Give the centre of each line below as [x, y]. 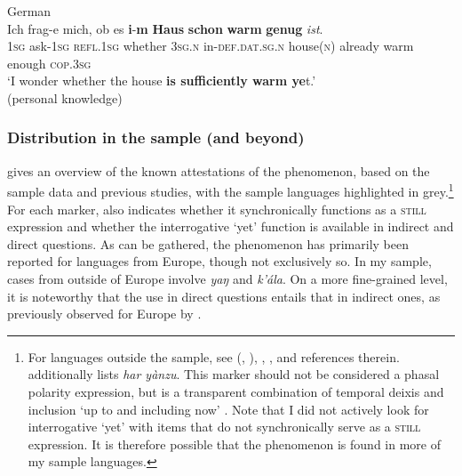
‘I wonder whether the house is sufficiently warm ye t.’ [162, 81]
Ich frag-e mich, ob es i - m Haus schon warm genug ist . [165, 28]
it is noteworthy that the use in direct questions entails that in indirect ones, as [224, 296]
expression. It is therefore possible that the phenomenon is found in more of [234, 444]
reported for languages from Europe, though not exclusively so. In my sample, [219, 261]
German [29, 11]
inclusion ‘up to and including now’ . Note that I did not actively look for [228, 409]
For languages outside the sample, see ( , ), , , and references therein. [214, 356]
